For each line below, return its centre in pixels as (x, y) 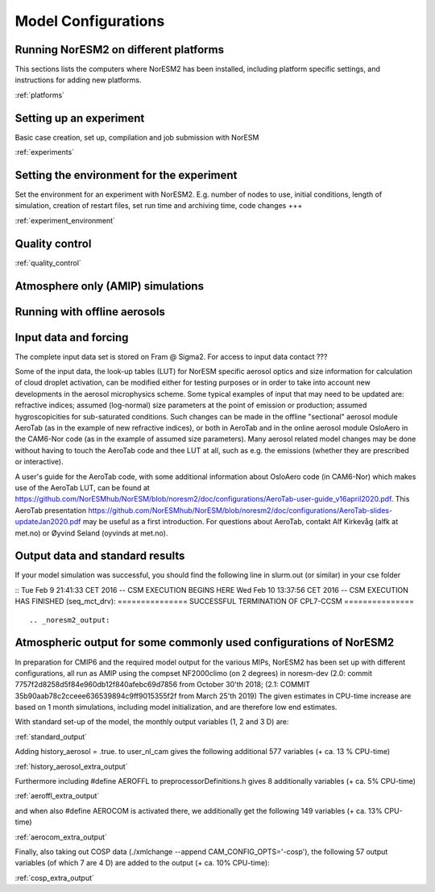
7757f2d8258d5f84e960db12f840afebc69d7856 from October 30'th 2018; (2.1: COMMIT (162, 685)
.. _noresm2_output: (70, 620)
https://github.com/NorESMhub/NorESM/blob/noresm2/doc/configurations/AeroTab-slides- (240, 510)
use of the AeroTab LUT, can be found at (83, 487)
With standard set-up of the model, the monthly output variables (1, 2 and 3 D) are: (152, 722)
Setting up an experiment (80, 118)
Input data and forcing (72, 338)
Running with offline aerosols (90, 312)
